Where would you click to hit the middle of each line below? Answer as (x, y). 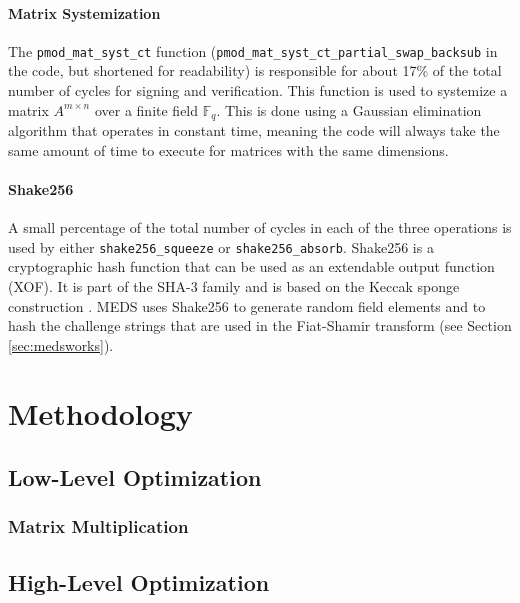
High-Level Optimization (139, 581)
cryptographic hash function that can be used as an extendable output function (251, 266)
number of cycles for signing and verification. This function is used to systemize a (258, 90)
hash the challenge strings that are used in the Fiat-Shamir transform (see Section (260, 325)
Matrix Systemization (84, 12)
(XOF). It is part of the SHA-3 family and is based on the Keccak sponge (234, 285)
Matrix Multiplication (98, 526)
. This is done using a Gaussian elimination (349, 109)
